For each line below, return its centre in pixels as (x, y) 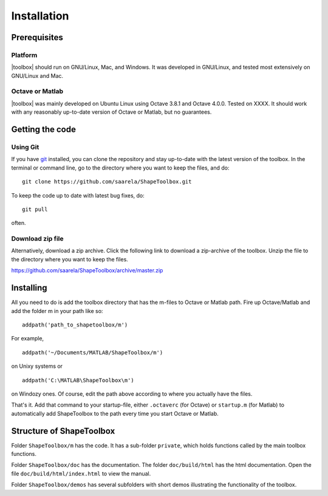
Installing (29, 288)
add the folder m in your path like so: (57, 311)
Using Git (25, 147)
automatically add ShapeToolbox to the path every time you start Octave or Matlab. (115, 413)
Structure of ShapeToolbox (63, 431)
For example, (28, 339)
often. (19, 223)
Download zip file (37, 239)
